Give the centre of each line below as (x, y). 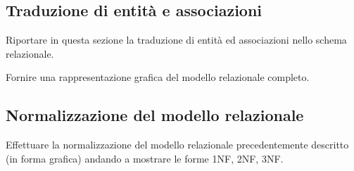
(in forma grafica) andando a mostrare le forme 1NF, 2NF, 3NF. (145, 158)
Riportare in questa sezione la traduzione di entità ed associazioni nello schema (176, 40)
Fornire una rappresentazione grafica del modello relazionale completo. (158, 77)
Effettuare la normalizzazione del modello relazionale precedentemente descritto (177, 145)
